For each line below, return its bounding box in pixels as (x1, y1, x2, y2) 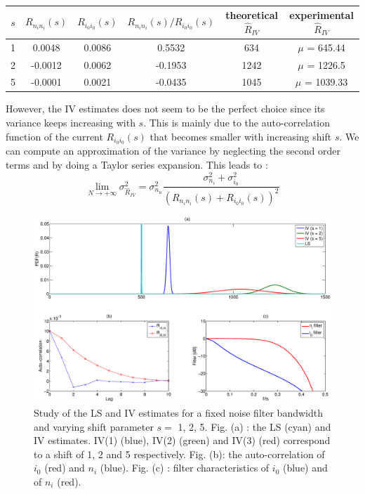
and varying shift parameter (34, 419, 154, 434)
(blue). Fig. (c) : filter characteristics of (100, 460, 270, 475)
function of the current (6, 129, 103, 143)
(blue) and (282, 460, 328, 475)
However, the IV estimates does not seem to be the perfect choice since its (6, 101, 325, 116)
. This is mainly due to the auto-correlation (143, 115, 331, 130)
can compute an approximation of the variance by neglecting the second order (6, 143, 341, 158)
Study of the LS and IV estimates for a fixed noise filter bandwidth (34, 405, 323, 420)
